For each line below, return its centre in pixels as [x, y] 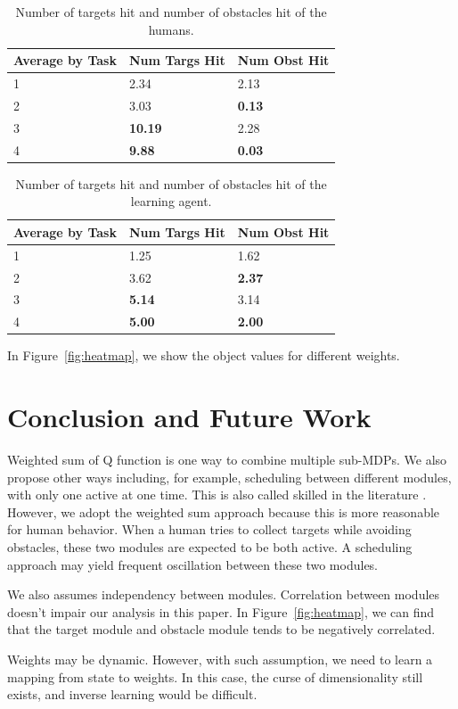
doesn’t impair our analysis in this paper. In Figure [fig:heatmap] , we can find [221, 611]
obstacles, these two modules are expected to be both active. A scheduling [210, 547]
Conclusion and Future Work [189, 417]
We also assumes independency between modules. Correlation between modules [224, 594]
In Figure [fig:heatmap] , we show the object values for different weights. [204, 355]
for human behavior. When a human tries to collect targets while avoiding [209, 529]
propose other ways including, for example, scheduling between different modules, [229, 477]
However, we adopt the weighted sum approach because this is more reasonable [224, 511]
